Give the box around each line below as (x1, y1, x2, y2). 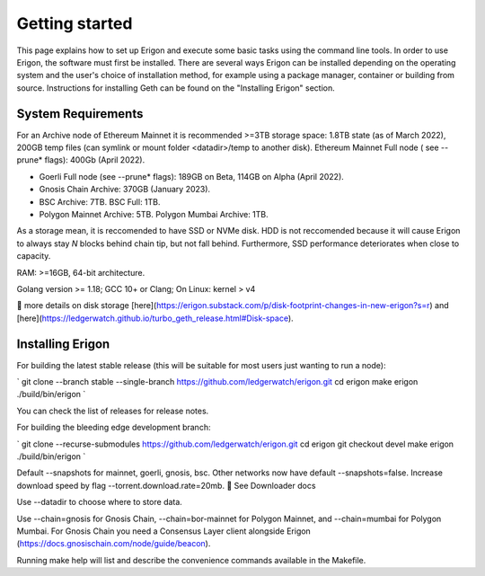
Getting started (16, 13, 133, 33)
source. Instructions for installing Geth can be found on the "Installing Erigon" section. (16, 82, 336, 93)
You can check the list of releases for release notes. (16, 405, 209, 416)
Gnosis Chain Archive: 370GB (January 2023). (39, 184, 211, 195)
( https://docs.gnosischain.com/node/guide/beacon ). (16, 538, 211, 549)
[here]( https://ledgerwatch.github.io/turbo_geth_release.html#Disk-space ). (16, 313, 294, 323)
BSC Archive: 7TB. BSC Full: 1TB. (39, 196, 161, 207)
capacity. (16, 251, 51, 261)
